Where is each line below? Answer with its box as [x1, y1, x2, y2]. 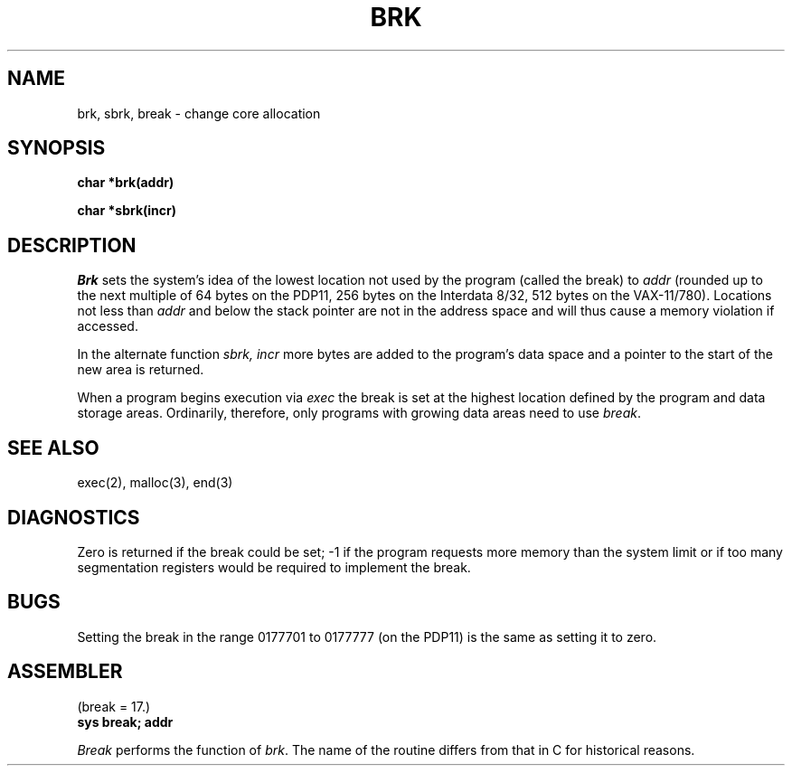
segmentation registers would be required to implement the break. [77, 559, 471, 575]
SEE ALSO [7, 436, 99, 459]
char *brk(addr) [77, 174, 174, 191]
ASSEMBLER [7, 660, 123, 683]
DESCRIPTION [7, 233, 137, 257]
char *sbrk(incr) [77, 203, 177, 219]
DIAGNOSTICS [7, 505, 140, 529]
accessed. [77, 318, 138, 335]
